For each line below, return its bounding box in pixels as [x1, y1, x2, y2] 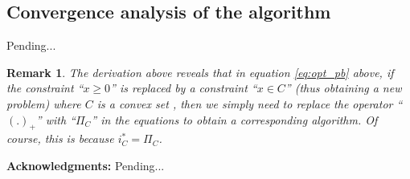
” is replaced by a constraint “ [110, 79, 257, 96]
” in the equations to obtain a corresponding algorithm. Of [91, 111, 378, 128]
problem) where [6, 95, 81, 112]
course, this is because [6, 130, 114, 147]
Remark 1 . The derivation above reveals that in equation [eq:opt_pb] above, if [6, 63, 394, 80]
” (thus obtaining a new [285, 79, 402, 96]
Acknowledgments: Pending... [6, 157, 165, 173]
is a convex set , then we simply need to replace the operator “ [96, 95, 403, 112]
